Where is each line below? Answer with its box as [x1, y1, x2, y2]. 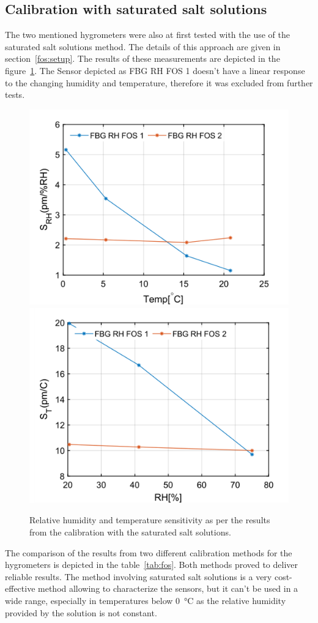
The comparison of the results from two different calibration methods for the [5, 546, 292, 559]
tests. [5, 88, 25, 101]
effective [5, 582, 35, 595]
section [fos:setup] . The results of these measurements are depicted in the [5, 52, 280, 65]
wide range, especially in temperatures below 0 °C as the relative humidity [5, 594, 286, 606]
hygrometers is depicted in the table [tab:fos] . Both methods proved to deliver [5, 558, 298, 571]
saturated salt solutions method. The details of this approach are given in [5, 40, 281, 53]
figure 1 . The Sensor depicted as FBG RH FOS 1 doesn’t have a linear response [5, 64, 305, 76]
